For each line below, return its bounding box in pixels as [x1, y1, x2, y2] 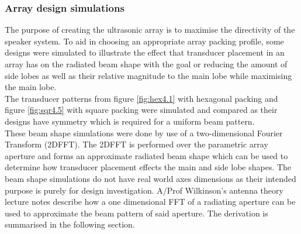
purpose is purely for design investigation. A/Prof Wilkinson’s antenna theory [5, 184, 283, 196]
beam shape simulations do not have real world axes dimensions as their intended [5, 172, 296, 184]
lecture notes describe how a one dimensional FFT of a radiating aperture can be [5, 195, 296, 208]
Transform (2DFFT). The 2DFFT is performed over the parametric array [5, 138, 268, 150]
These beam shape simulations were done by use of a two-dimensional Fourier [5, 126, 283, 139]
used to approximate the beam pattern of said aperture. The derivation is [5, 207, 268, 219]
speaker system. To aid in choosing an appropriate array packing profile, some [5, 35, 284, 47]
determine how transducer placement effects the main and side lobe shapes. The [5, 161, 292, 173]
